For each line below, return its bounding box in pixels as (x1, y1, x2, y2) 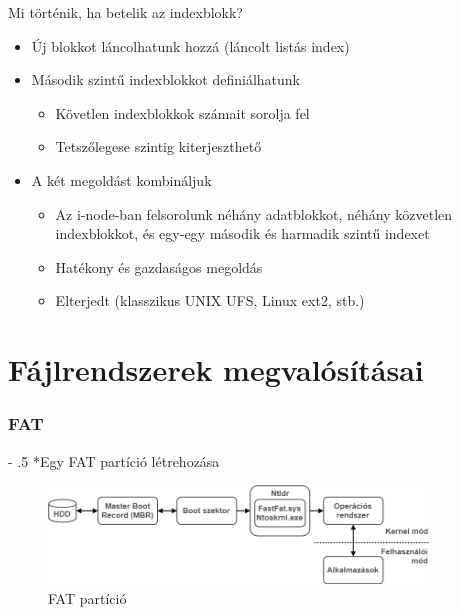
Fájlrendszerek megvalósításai (8, 349, 424, 390)
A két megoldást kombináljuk (31, 169, 212, 190)
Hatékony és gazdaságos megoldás (55, 256, 263, 277)
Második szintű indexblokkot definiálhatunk (31, 69, 300, 90)
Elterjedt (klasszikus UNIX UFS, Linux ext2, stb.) (55, 290, 365, 311)
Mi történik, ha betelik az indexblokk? (8, 2, 243, 22)
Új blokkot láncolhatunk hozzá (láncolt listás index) (31, 35, 350, 56)
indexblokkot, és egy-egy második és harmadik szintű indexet (55, 223, 430, 244)
